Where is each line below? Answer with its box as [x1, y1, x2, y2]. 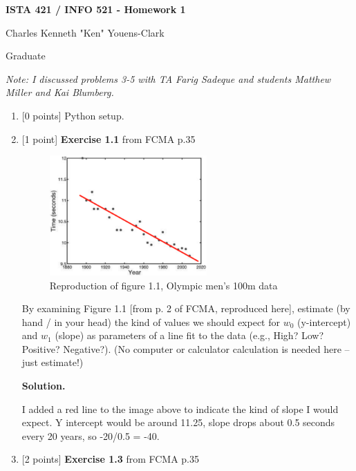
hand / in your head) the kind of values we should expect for [21, 314, 280, 329]
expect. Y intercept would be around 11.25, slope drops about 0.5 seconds [21, 415, 335, 430]
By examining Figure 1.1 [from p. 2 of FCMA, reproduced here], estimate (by [21, 301, 350, 316]
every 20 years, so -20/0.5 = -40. [21, 428, 160, 443]
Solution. [21, 378, 66, 393]
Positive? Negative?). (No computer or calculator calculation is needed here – [21, 341, 350, 356]
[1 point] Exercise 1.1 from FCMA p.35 [21, 131, 196, 146]
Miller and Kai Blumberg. [6, 85, 114, 99]
